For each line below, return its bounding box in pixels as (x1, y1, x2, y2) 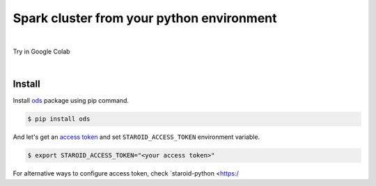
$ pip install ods (27, 115, 91, 123)
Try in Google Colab (13, 47, 70, 56)
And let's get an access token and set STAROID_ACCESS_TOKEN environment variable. (13, 133, 260, 142)
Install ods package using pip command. (13, 96, 129, 105)
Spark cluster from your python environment (13, 10, 278, 26)
